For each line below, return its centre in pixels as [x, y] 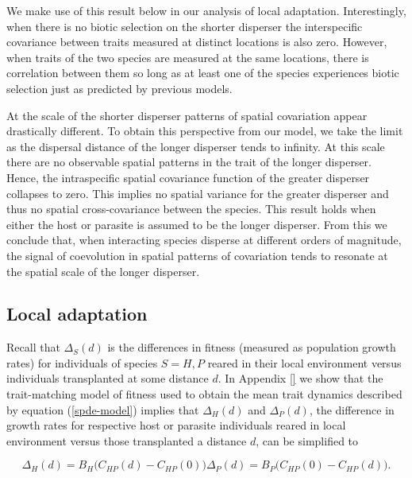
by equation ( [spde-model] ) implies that [103, 409]
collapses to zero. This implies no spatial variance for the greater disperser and [198, 193]
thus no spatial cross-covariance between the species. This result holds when [191, 209]
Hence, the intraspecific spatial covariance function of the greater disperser [188, 177]
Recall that [33, 347]
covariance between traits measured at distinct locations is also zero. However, [197, 42]
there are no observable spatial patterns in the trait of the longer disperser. [189, 162]
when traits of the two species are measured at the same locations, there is [188, 57]
